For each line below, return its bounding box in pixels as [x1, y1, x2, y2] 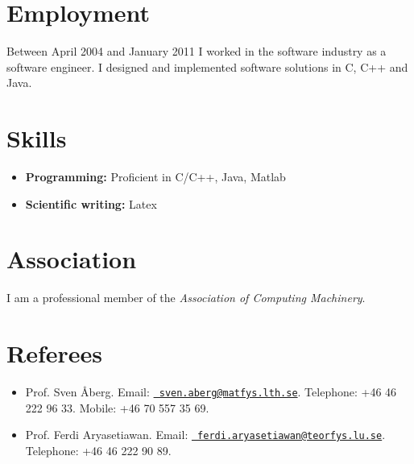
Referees [6, 337, 103, 370]
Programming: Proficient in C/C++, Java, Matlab [25, 168, 286, 185]
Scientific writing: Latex [25, 195, 157, 212]
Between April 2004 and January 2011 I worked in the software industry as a [6, 43, 387, 60]
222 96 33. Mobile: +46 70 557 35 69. [25, 399, 209, 416]
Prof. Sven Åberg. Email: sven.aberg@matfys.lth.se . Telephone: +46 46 [25, 383, 397, 400]
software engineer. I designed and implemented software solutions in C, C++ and [6, 58, 408, 75]
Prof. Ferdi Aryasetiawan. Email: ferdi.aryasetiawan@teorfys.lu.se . [25, 426, 386, 443]
